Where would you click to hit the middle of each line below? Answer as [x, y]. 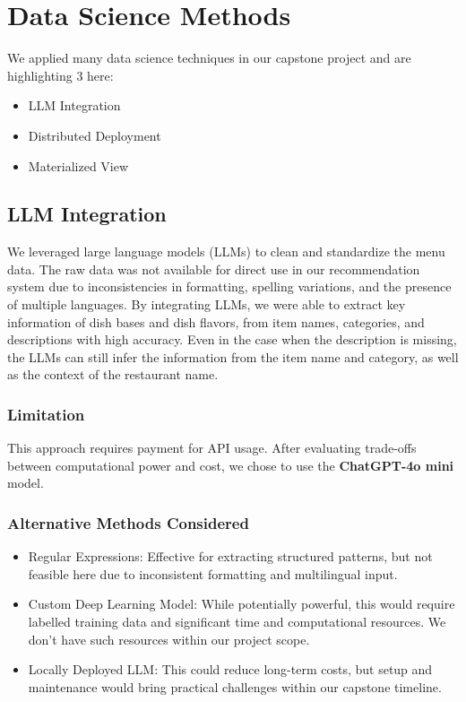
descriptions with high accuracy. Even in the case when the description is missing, [232, 339]
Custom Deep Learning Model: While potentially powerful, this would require [242, 604]
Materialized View [78, 165]
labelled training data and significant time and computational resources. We [237, 622]
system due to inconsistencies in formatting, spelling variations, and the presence [229, 286]
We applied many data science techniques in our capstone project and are [209, 58]
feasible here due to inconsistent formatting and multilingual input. [213, 573]
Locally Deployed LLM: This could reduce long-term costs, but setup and [230, 669]
